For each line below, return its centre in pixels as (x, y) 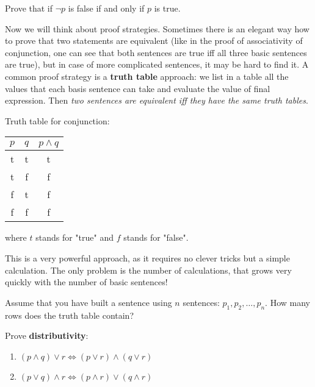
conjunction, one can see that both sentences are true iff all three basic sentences (156, 52)
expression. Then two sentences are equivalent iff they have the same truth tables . (157, 100)
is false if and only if (106, 8)
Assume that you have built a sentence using (89, 302)
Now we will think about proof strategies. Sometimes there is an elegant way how (157, 28)
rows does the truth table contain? (70, 315)
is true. (167, 8)
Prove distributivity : (47, 336)
